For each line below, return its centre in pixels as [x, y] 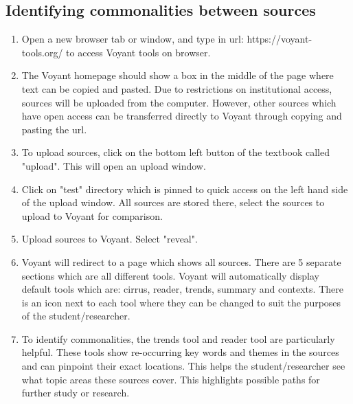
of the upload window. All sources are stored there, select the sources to [173, 202]
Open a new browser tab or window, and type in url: [133, 39]
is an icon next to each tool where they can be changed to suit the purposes [181, 302]
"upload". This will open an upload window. [114, 165]
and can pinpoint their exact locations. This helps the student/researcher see [183, 366]
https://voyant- [280, 39]
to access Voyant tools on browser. [138, 52]
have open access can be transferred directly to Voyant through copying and [182, 116]
